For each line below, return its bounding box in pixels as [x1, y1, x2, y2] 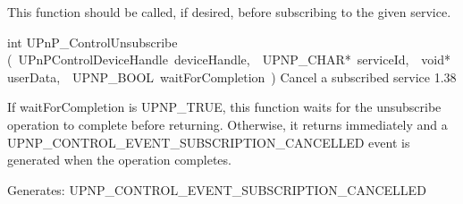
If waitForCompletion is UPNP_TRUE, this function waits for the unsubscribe [7, 98, 442, 116]
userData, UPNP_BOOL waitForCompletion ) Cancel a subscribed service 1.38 [7, 67, 457, 86]
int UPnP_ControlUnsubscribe [7, 32, 178, 51]
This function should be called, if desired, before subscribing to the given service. [7, 3, 451, 21]
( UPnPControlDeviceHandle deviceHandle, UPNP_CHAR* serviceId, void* [7, 50, 451, 69]
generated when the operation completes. [7, 150, 231, 169]
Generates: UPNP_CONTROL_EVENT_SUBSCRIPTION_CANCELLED [7, 180, 426, 199]
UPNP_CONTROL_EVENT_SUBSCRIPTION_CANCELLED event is [7, 132, 410, 151]
